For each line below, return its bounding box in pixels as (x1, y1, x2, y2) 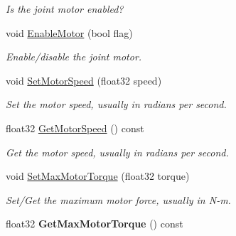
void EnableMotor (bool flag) (6, 25, 133, 40)
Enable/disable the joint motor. (6, 49, 142, 64)
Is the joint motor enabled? (6, 1, 124, 16)
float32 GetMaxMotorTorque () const (6, 216, 183, 231)
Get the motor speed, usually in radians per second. (6, 144, 229, 159)
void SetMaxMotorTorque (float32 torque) (6, 168, 190, 183)
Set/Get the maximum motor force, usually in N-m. (6, 192, 231, 207)
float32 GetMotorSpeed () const (6, 120, 144, 135)
